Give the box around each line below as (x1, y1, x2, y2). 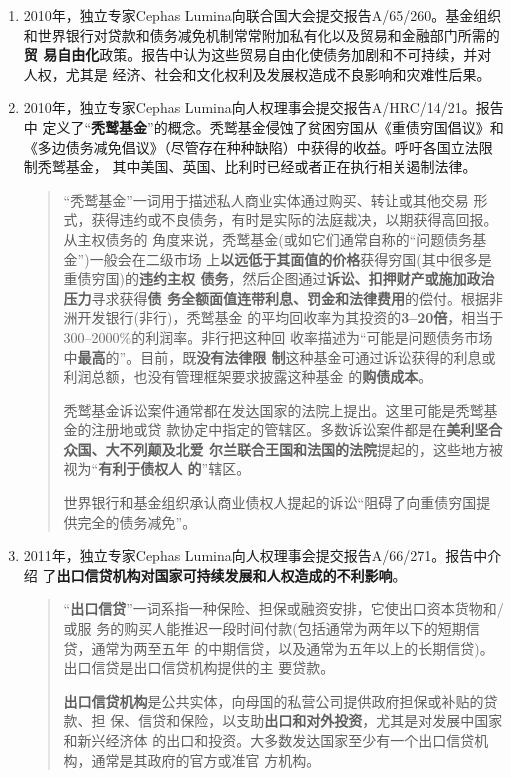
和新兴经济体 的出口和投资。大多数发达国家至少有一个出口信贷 (63, 730, 475, 750)
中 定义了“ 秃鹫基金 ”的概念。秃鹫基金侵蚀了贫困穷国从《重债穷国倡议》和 (23, 116, 504, 137)
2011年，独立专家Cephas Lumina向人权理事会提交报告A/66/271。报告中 (23, 545, 488, 566)
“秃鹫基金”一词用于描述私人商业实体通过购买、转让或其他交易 (63, 189, 469, 210)
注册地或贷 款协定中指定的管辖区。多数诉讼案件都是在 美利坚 (91, 419, 489, 440)
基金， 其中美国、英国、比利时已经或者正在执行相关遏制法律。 (65, 156, 477, 177)
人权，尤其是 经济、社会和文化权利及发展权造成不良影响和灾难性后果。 (23, 63, 491, 84)
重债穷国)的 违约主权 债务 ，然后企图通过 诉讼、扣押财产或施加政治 (63, 268, 495, 289)
